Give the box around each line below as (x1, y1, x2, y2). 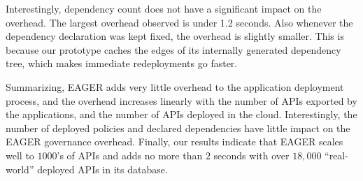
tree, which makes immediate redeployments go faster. (6, 56, 238, 71)
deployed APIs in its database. (37, 161, 168, 176)
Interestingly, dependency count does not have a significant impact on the (6, 1, 322, 15)
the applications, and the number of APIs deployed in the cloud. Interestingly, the (6, 107, 357, 122)
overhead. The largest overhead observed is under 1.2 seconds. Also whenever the (6, 15, 353, 29)
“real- (325, 147, 348, 162)
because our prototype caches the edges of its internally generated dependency (6, 42, 341, 57)
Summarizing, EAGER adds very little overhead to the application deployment (6, 79, 344, 94)
